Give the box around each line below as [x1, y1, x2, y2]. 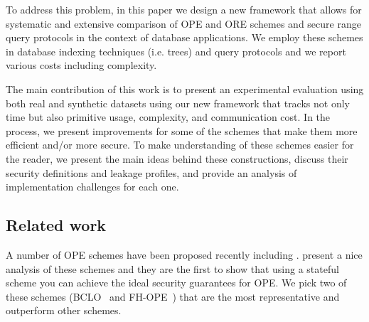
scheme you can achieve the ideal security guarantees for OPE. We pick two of [6, 275, 347, 290]
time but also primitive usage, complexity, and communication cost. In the [6, 109, 331, 124]
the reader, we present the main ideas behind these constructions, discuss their [6, 151, 348, 166]
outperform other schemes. [6, 303, 122, 318]
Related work [6, 214, 107, 236]
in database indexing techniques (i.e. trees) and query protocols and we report [6, 43, 346, 58]
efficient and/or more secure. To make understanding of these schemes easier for [6, 137, 354, 152]
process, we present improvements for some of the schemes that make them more [6, 123, 358, 138]
